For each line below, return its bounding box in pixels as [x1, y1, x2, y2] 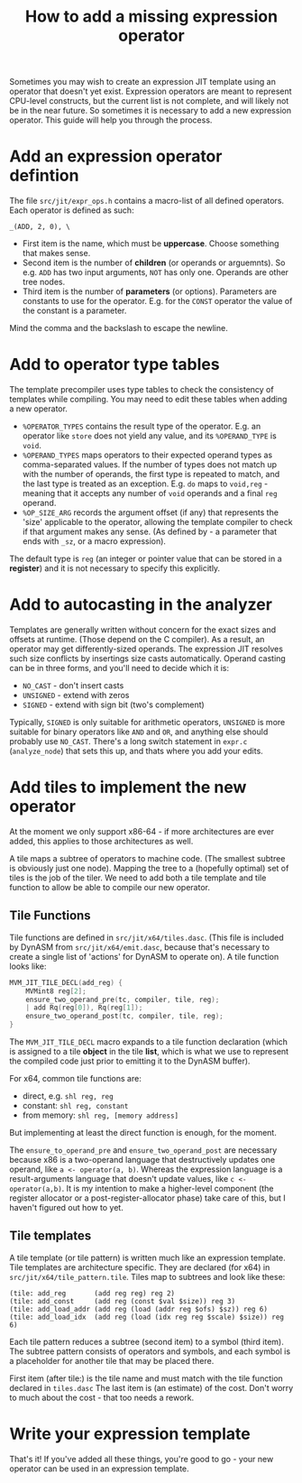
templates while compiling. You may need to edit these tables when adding [9, 394, 288, 405]
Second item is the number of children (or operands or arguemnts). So [22, 257, 286, 268]
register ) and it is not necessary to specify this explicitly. [9, 563, 221, 574]
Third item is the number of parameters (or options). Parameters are [22, 286, 278, 297]
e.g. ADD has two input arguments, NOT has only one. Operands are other [22, 267, 289, 278]
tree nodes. [22, 277, 66, 288]
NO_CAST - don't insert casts [22, 680, 124, 691]
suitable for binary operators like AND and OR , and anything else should [9, 726, 269, 737]
